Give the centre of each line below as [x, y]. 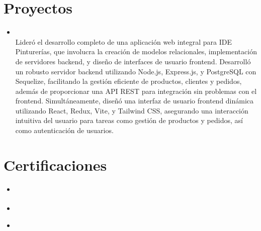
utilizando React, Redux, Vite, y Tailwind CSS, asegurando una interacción [132, 110]
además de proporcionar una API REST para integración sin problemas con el [136, 91]
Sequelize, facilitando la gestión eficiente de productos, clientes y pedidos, [128, 81]
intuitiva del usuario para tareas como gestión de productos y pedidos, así [129, 120]
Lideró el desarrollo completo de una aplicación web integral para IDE [123, 41]
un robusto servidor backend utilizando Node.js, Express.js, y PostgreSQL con [136, 71]
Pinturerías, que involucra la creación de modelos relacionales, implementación [136, 51]
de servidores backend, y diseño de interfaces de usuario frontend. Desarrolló [133, 61]
